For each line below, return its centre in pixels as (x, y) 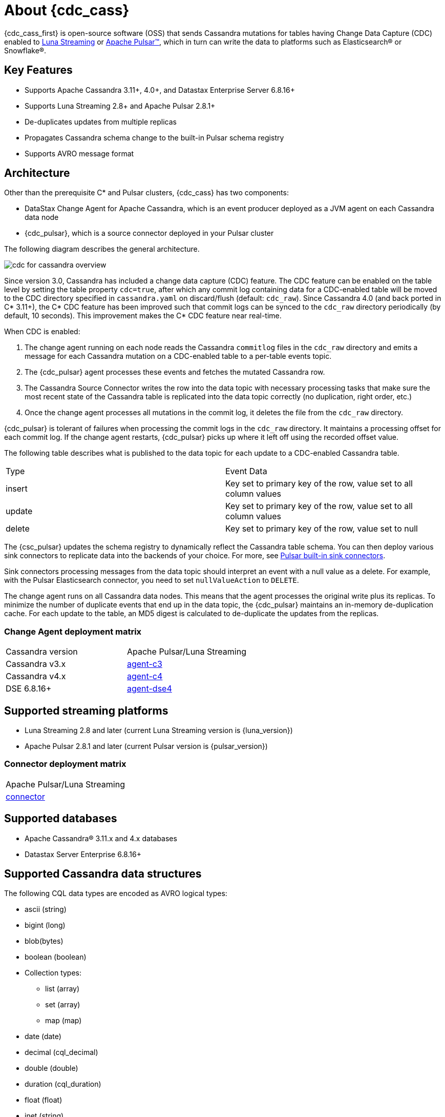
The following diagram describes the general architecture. (102, 249)
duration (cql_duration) (63, 1084)
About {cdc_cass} (67, 10)
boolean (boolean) (56, 957)
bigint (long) (45, 925)
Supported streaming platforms (86, 710)
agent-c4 (145, 676)
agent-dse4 (149, 689)
